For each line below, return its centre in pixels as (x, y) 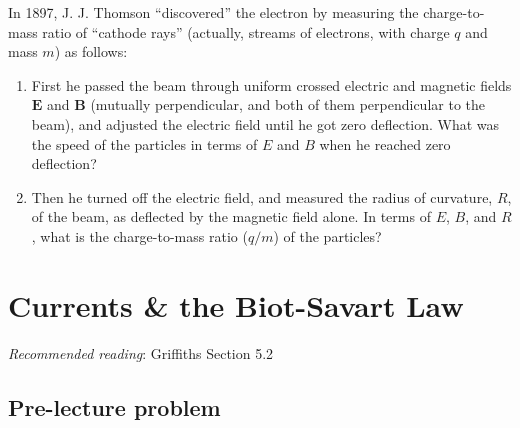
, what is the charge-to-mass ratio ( (139, 235)
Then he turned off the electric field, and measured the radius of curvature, (262, 196)
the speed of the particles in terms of (144, 143)
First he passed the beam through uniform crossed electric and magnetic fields (271, 84)
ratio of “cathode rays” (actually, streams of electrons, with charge (246, 31)
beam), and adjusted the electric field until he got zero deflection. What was (265, 123)
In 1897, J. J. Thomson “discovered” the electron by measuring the (213, 12)
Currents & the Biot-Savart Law (236, 304)
